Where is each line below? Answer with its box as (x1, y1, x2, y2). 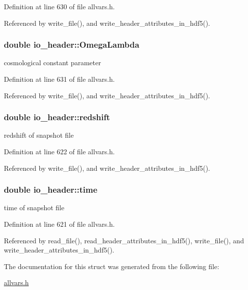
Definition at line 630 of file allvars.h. (4, 1, 115, 11)
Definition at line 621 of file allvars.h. (4, 219, 115, 229)
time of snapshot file (4, 202, 65, 213)
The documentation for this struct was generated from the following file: (4, 261, 219, 271)
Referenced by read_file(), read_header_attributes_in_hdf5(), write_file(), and (4, 235, 244, 245)
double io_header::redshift (4, 111, 110, 123)
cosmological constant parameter (4, 57, 101, 68)
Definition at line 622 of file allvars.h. (4, 146, 115, 156)
